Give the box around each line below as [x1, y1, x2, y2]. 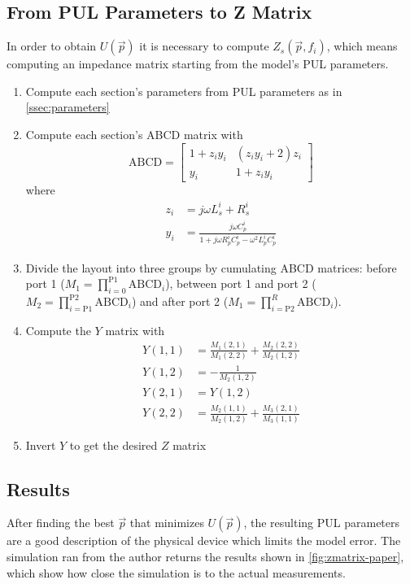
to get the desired [69, 436, 158, 453]
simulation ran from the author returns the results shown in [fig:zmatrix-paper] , [7, 548, 404, 564]
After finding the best [7, 514, 115, 531]
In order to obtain [7, 37, 97, 54]
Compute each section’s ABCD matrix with [25, 125, 243, 142]
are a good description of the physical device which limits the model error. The [7, 532, 401, 549]
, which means [326, 37, 398, 54]
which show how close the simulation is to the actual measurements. [7, 564, 346, 581]
